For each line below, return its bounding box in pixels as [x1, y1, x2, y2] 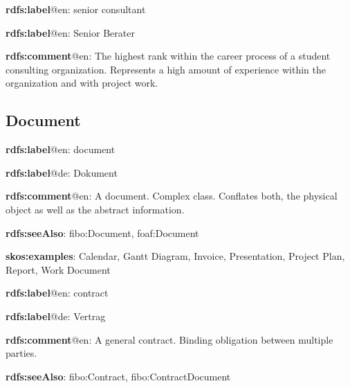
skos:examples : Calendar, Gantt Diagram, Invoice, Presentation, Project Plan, [6, 249, 345, 263]
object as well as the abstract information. [6, 202, 185, 216]
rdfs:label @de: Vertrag [6, 308, 106, 323]
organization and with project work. [6, 76, 158, 90]
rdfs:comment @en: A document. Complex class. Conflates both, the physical [6, 188, 338, 203]
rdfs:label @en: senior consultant [6, 2, 146, 16]
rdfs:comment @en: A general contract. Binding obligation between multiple [6, 332, 333, 346]
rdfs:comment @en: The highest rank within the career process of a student [6, 48, 331, 63]
